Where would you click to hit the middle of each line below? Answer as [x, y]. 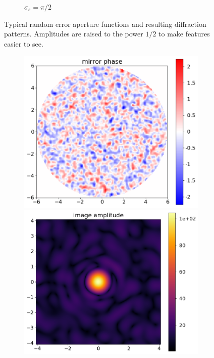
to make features [184, 34]
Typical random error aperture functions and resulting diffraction [105, 24]
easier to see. [24, 43]
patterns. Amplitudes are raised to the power [74, 34]
